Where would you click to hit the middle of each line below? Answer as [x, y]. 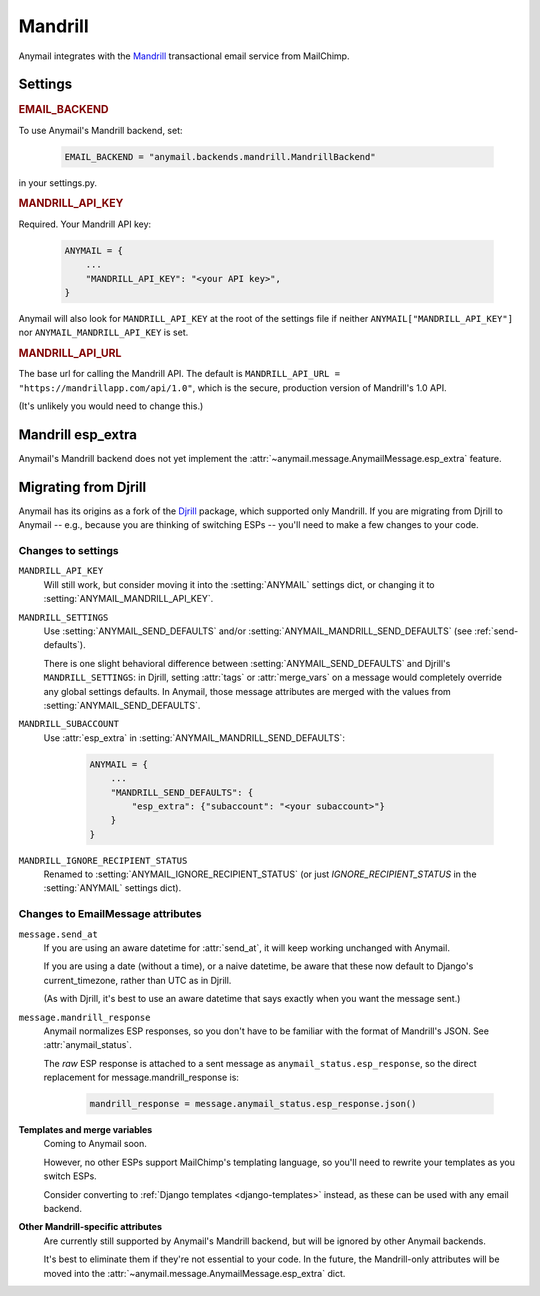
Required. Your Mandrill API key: [85, 224]
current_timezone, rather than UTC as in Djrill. [137, 980]
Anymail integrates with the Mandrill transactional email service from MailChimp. [184, 56]
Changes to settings [68, 551]
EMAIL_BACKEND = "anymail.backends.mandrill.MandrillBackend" [220, 156]
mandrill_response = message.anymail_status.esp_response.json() [253, 1104]
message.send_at [58, 934]
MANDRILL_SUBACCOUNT [69, 724]
